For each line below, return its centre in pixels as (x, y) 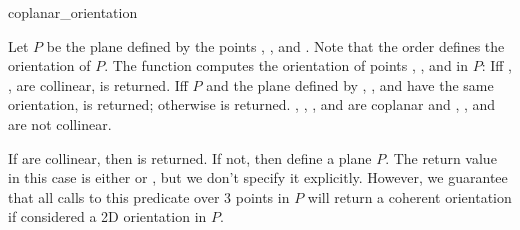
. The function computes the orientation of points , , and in (286, 65)
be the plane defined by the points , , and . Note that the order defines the (275, 45)
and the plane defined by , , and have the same (350, 84)
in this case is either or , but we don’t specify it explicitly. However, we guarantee (258, 177)
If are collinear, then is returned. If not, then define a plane (190, 157)
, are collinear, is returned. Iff (98, 84)
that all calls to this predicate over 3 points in (149, 196)
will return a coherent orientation (409, 196)
